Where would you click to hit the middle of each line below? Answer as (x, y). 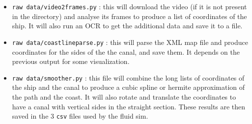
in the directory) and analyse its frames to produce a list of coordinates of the (129, 16)
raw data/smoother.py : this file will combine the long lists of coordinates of (128, 77)
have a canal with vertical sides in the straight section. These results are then (129, 106)
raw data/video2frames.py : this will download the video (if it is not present (129, 6)
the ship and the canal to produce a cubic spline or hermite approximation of (128, 87)
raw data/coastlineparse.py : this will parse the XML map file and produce (130, 42)
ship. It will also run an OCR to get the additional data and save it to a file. (127, 26)
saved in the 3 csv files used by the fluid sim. (80, 116)
